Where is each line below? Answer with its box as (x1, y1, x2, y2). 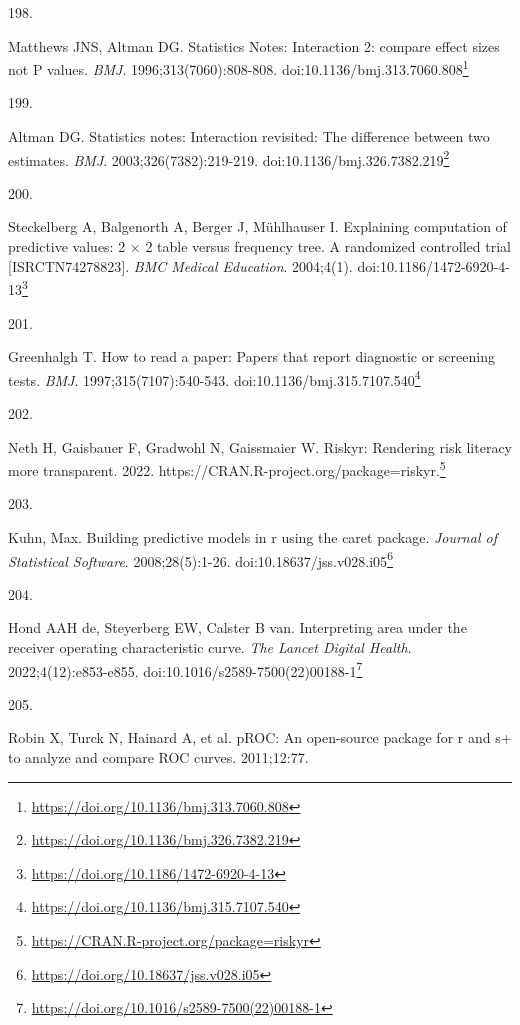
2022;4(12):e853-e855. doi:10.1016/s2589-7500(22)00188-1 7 (8, 657, 363, 681)
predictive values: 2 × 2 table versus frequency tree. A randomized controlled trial (8, 236, 511, 257)
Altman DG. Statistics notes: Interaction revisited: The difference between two (8, 126, 490, 147)
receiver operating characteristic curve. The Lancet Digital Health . (8, 637, 412, 657)
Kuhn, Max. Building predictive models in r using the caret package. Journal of (8, 526, 497, 547)
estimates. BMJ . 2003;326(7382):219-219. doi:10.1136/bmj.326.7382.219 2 (8, 146, 450, 170)
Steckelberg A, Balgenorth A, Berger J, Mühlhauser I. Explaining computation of (8, 216, 507, 237)
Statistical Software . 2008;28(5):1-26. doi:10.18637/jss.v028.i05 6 (8, 547, 393, 571)
